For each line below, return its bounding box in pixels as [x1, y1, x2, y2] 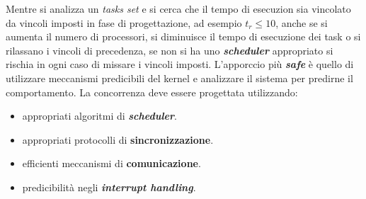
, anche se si [275, 15, 328, 30]
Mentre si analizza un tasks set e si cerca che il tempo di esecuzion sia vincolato [6, 1, 351, 16]
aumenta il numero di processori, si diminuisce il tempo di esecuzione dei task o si [6, 29, 361, 44]
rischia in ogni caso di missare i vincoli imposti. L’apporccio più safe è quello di [6, 57, 354, 72]
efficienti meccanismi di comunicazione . [22, 156, 201, 171]
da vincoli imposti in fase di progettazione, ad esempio [6, 15, 242, 30]
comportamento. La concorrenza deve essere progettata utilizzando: [6, 84, 298, 99]
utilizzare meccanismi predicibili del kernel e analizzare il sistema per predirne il [6, 70, 353, 85]
